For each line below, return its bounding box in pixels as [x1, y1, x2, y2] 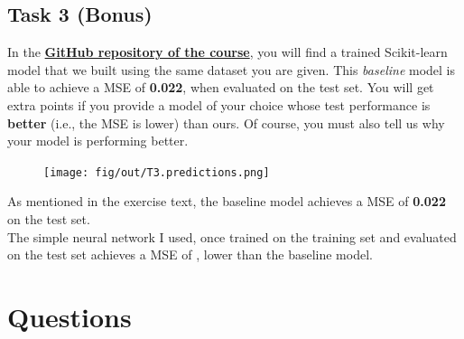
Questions [7, 297, 132, 334]
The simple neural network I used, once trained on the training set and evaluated [7, 227, 457, 246]
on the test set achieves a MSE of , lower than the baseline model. [7, 245, 373, 264]
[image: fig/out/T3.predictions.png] [43, 165, 270, 179]
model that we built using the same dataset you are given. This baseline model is [7, 60, 456, 79]
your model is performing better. [7, 131, 189, 150]
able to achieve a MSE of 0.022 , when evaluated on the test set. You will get [7, 78, 434, 97]
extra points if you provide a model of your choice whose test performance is [7, 95, 431, 114]
